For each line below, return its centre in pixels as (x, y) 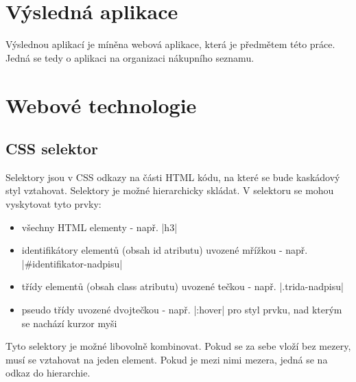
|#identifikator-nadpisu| (72, 263)
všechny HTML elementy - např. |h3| (99, 227)
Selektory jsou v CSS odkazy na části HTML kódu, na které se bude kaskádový (173, 177)
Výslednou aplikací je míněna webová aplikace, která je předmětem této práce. (170, 44)
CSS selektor (52, 148)
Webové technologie (101, 105)
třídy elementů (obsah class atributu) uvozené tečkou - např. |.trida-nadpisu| (182, 286)
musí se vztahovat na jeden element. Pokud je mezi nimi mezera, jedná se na (167, 359)
